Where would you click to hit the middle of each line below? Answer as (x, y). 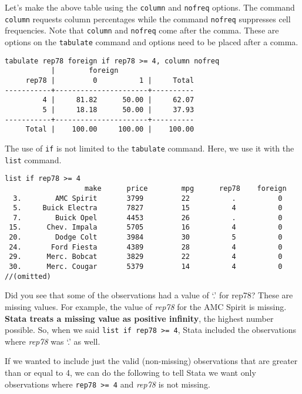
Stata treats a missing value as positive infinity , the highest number (139, 318)
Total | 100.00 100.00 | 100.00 (110, 129)
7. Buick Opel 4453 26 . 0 (148, 218)
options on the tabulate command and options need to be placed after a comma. (152, 41)
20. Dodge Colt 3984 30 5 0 (146, 238)
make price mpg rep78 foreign (186, 188)
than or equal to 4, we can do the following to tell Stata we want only (130, 373)
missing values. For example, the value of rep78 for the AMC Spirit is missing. (146, 307)
